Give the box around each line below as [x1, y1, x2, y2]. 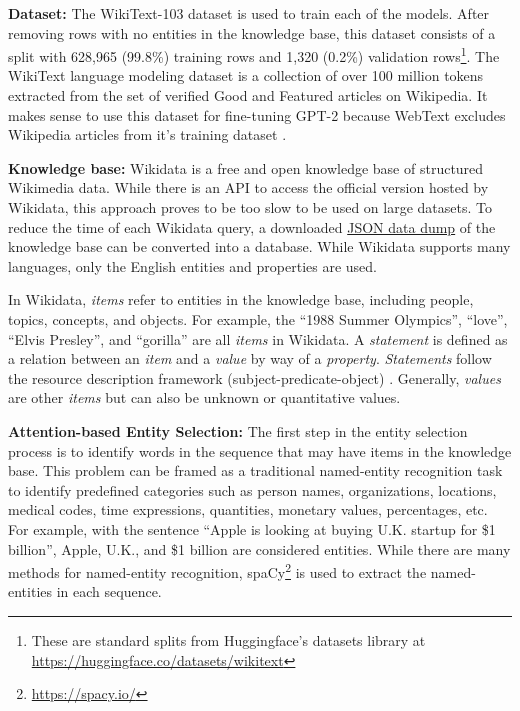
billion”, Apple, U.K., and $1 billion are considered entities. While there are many [8, 538, 511, 559]
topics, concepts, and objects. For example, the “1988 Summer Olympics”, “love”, [8, 308, 508, 329]
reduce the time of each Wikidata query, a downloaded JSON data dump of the [8, 216, 496, 237]
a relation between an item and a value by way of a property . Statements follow [8, 348, 492, 369]
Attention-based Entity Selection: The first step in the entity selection [8, 420, 468, 441]
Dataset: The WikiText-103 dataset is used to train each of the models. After [8, 3, 490, 23]
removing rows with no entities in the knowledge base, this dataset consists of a [8, 22, 496, 43]
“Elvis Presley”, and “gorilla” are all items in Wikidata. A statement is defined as [8, 328, 508, 349]
